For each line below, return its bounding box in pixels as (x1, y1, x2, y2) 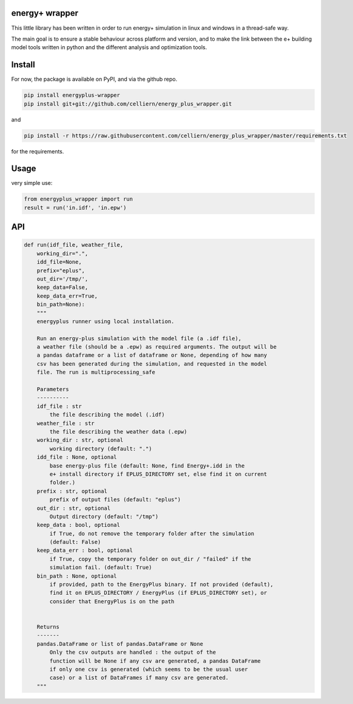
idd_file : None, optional (36, 454, 118, 461)
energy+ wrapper (11, 8, 79, 18)
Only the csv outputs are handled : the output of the (49, 649, 217, 656)
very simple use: (11, 179, 53, 187)
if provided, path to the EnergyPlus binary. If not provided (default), (49, 581, 274, 588)
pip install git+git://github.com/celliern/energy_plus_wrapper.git (24, 100, 232, 107)
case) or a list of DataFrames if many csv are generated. (49, 674, 229, 682)
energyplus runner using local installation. (36, 318, 175, 324)
